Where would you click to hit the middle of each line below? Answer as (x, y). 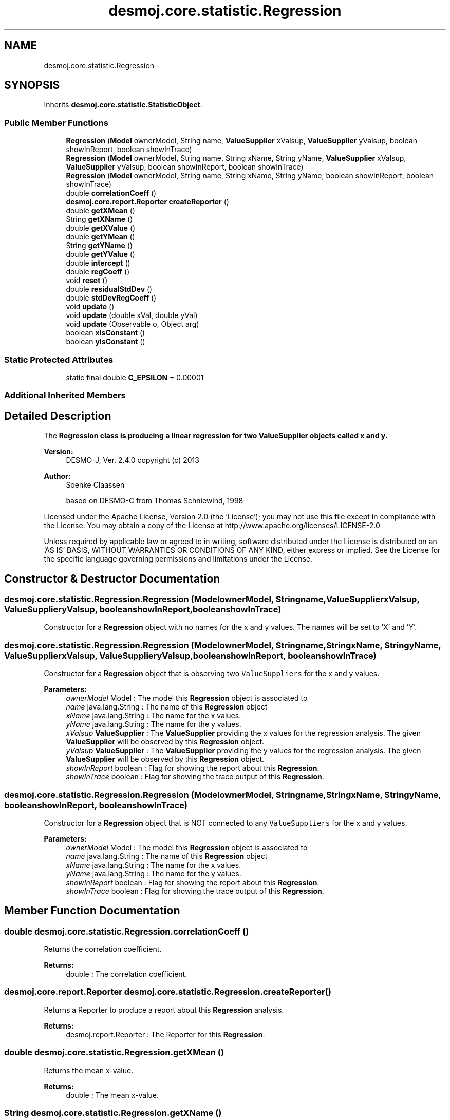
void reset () (87, 281)
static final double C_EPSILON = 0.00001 (135, 377)
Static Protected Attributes (59, 359)
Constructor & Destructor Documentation (112, 578)
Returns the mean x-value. (89, 1070)
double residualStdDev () (109, 289)
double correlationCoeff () (111, 193)
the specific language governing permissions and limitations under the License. (178, 559)
